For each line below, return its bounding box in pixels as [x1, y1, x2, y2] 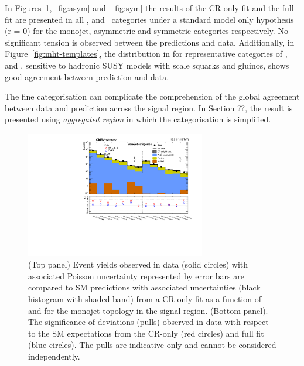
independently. [28, 350, 80, 362]
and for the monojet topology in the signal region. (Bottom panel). [28, 304, 268, 316]
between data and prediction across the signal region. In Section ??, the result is [5, 101, 293, 114]
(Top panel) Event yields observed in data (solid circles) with [28, 258, 248, 271]
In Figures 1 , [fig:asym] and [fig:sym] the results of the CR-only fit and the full [5, 2, 294, 13]
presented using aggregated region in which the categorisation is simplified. [5, 113, 271, 125]
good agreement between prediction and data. [5, 70, 169, 83]
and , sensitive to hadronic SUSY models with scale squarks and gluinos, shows [5, 59, 289, 71]
